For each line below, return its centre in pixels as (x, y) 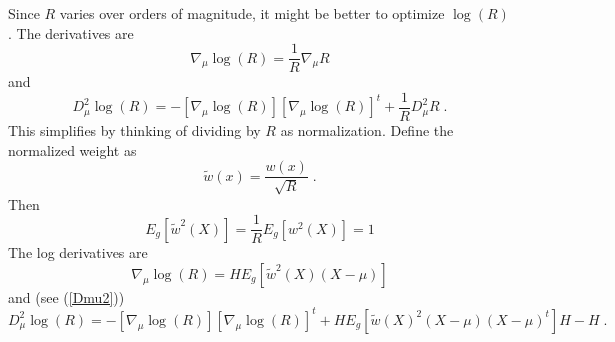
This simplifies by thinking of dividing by (134, 129)
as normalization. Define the (367, 129)
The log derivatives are (78, 252)
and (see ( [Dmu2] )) (66, 296)
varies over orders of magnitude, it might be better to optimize (252, 13)
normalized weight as (72, 149)
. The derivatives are (71, 32)
